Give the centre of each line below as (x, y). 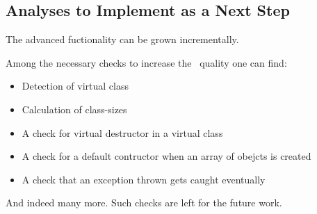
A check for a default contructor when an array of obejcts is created (166, 156)
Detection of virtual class (75, 86)
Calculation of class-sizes (74, 109)
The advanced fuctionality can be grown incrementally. (122, 39)
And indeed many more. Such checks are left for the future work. (144, 203)
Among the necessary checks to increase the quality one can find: (146, 62)
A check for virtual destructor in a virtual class (122, 132)
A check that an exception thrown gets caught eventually (144, 179)
